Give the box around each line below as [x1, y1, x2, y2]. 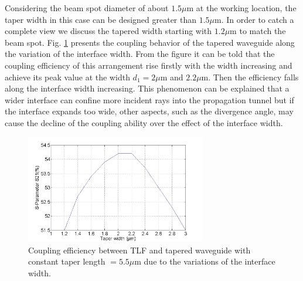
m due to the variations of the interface [134, 255, 275, 268]
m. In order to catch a [215, 13, 294, 25]
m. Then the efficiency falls [201, 70, 299, 83]
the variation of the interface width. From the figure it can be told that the [5, 48, 275, 60]
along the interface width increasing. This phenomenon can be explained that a [5, 82, 290, 94]
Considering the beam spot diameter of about [5, 2, 169, 13]
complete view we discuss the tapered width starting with [5, 25, 212, 37]
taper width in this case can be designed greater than [5, 13, 197, 25]
